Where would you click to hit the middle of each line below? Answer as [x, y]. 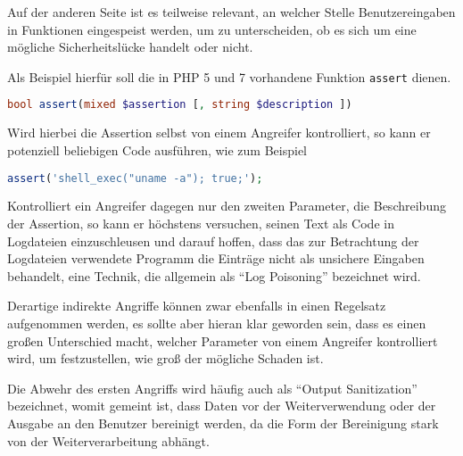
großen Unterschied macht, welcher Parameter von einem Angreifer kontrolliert [223, 340]
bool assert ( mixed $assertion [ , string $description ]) [180, 105]
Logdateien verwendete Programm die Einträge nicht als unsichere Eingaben [216, 258]
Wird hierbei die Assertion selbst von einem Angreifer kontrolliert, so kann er [219, 133]
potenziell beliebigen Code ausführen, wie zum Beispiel [157, 149]
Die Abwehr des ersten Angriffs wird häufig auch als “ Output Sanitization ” [212, 388]
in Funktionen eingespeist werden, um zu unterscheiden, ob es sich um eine [212, 29]
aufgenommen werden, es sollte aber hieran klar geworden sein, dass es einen [217, 323]
